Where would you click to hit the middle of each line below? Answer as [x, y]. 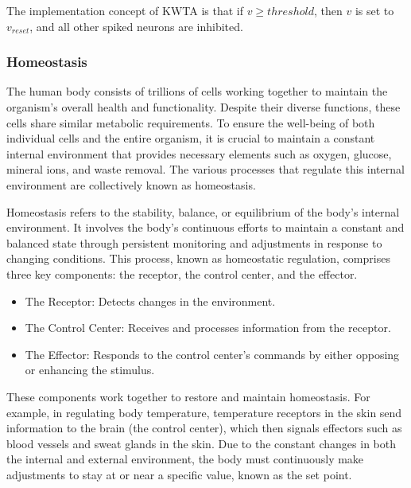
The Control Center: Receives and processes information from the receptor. [208, 328]
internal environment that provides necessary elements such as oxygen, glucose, [199, 153]
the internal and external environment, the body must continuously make [185, 459]
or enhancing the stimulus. [90, 370]
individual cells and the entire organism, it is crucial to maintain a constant [191, 138]
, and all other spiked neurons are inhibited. [136, 26]
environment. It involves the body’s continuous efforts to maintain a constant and [205, 227]
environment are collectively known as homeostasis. [131, 184]
